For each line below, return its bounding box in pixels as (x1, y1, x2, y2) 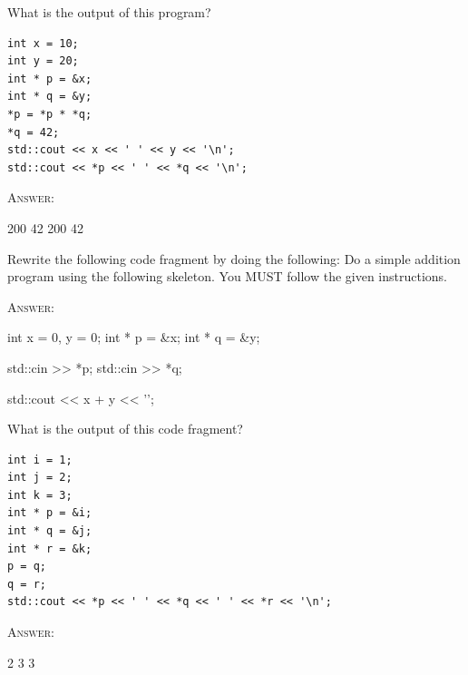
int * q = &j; (7, 524, 93, 538)
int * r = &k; (7, 542, 93, 555)
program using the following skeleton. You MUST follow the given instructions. (7, 267, 448, 286)
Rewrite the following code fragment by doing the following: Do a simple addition (7, 249, 461, 268)
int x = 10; (7, 36, 79, 50)
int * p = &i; (7, 506, 93, 520)
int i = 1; (7, 453, 73, 466)
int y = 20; (7, 54, 79, 68)
